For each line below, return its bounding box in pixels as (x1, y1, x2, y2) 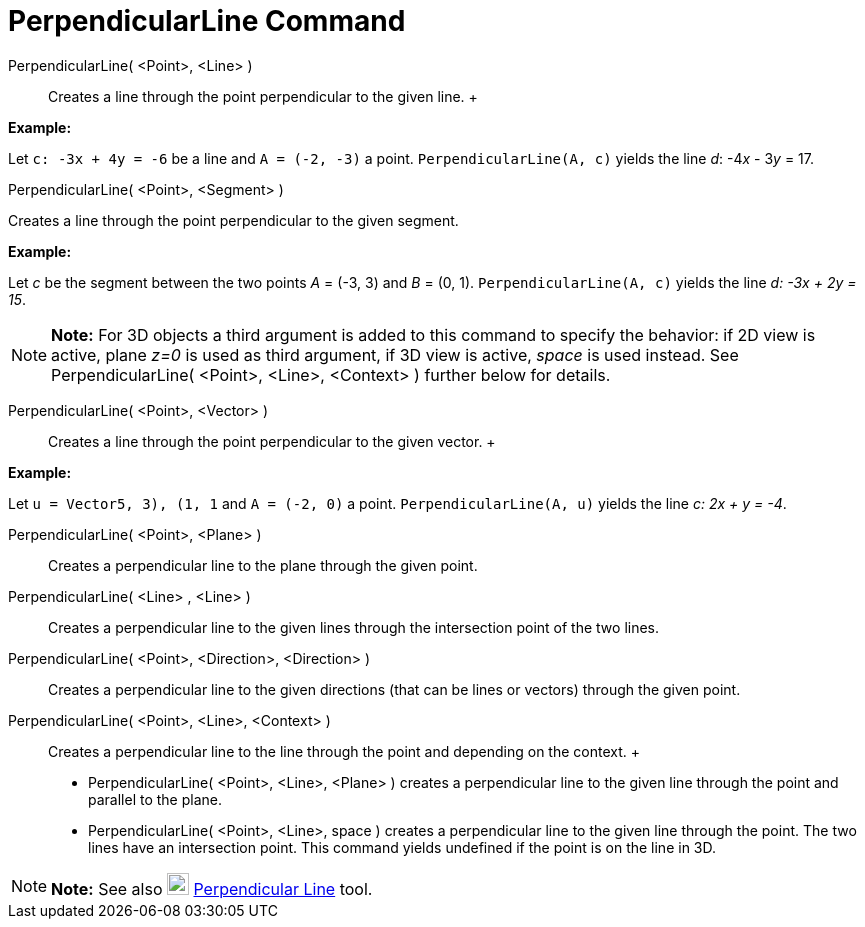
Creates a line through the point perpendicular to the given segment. (8, 211, 459, 229)
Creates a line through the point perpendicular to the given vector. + (48, 432, 496, 450)
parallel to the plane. (88, 790, 222, 808)
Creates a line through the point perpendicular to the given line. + (48, 87, 478, 105)
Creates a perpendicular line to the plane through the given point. (48, 556, 478, 574)
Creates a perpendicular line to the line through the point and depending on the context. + (48, 742, 640, 760)
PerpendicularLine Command (8, 4, 406, 38)
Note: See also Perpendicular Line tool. (51, 878, 373, 899)
